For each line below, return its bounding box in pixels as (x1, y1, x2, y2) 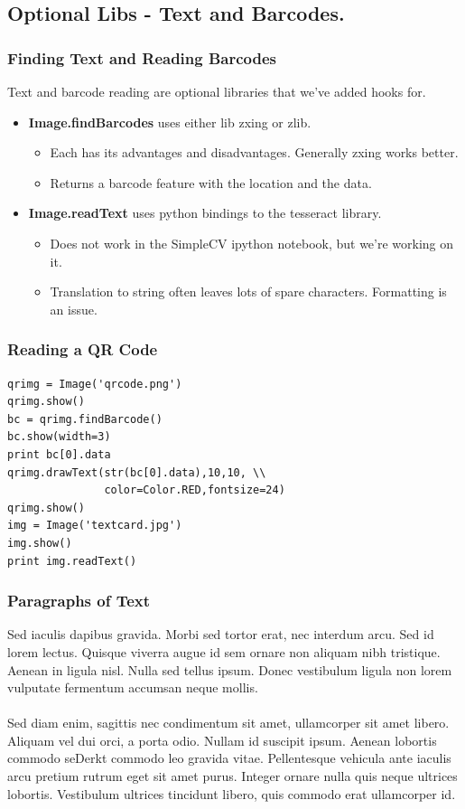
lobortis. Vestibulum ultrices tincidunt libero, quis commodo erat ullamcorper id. (7, 784, 456, 803)
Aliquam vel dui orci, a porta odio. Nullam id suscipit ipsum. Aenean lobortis (7, 730, 437, 749)
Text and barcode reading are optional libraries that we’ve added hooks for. (7, 82, 426, 100)
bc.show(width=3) (7, 430, 111, 444)
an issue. (50, 299, 98, 318)
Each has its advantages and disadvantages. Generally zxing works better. (50, 143, 459, 162)
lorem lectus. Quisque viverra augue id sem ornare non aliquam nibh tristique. (7, 642, 441, 661)
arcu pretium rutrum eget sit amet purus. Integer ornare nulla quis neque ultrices (7, 767, 458, 785)
